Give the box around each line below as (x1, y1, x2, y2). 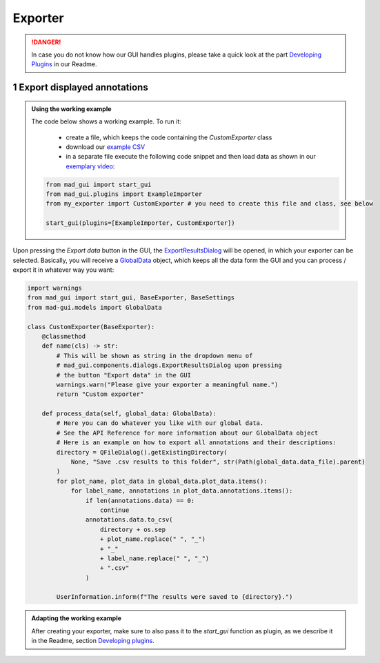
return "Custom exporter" (56, 390, 144, 398)
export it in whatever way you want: (12, 266, 114, 274)
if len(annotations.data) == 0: (85, 497, 195, 504)
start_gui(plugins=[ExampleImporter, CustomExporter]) (46, 219, 235, 227)
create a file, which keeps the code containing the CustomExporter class (66, 133, 272, 141)
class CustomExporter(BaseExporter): (27, 323, 155, 330)
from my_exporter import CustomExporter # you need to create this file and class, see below (46, 200, 374, 208)
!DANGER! (31, 38, 61, 46)
